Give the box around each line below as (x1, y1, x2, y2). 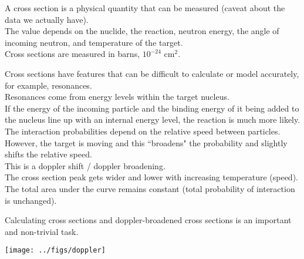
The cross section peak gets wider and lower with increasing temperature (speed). (5, 171, 298, 183)
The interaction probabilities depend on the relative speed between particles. (5, 125, 281, 137)
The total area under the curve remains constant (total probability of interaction (5, 182, 295, 194)
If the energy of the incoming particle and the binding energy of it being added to (5, 102, 299, 114)
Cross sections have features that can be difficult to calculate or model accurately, (5, 67, 299, 79)
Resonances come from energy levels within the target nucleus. (5, 90, 229, 103)
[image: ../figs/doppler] (5, 246, 106, 255)
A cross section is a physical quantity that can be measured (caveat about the (5, 2, 285, 14)
